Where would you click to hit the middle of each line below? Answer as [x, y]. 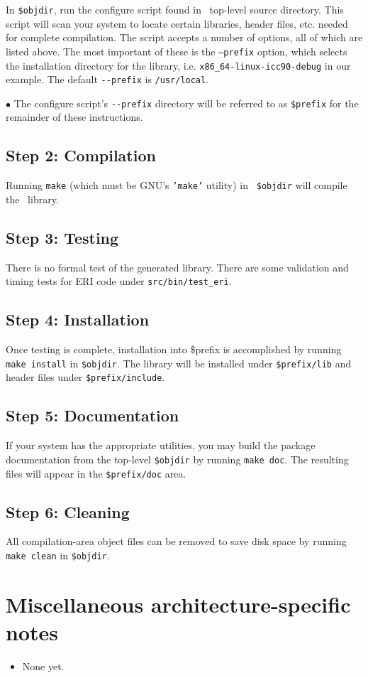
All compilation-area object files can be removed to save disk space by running [176, 541]
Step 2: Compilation [81, 155]
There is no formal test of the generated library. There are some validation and [177, 267]
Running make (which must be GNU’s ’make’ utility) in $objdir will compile [177, 185]
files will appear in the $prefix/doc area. [96, 473]
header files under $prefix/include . [85, 377]
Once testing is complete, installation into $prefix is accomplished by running [174, 349]
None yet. [43, 666]
